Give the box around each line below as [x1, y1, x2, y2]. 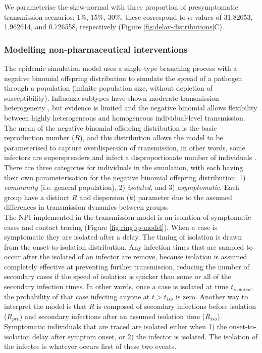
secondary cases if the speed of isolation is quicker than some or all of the [4, 271, 231, 282]
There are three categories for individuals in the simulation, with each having [4, 162, 243, 172]
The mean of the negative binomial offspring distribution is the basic [4, 122, 217, 133]
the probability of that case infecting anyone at [4, 291, 150, 301]
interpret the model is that [4, 301, 87, 311]
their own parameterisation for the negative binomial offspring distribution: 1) [4, 172, 246, 182]
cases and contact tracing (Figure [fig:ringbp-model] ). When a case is [4, 221, 218, 232]
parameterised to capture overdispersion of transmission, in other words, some [4, 142, 245, 152]
